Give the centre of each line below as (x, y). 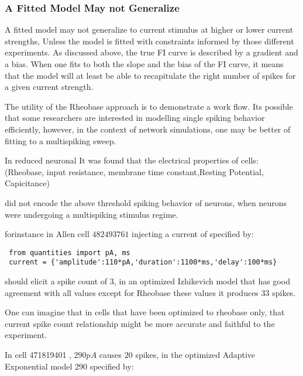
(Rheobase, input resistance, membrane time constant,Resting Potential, (134, 171)
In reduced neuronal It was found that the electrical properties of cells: (132, 160)
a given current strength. (49, 87)
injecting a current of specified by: (193, 234)
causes (111, 354)
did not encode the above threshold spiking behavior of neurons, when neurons (146, 202)
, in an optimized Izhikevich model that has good (202, 281)
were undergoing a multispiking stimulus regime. (92, 214)
